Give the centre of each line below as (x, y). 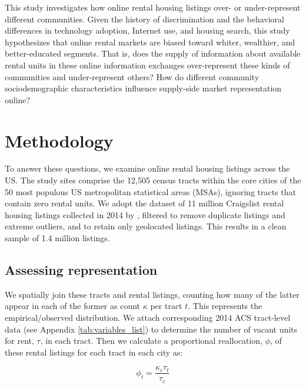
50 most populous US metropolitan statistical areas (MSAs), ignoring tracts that (150, 191)
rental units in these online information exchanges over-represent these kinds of (147, 65)
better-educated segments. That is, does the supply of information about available (153, 53)
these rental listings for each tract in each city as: (94, 352)
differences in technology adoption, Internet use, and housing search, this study (147, 30)
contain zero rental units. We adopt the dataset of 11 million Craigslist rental (144, 203)
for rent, (19, 341)
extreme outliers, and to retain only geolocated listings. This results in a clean (146, 226)
